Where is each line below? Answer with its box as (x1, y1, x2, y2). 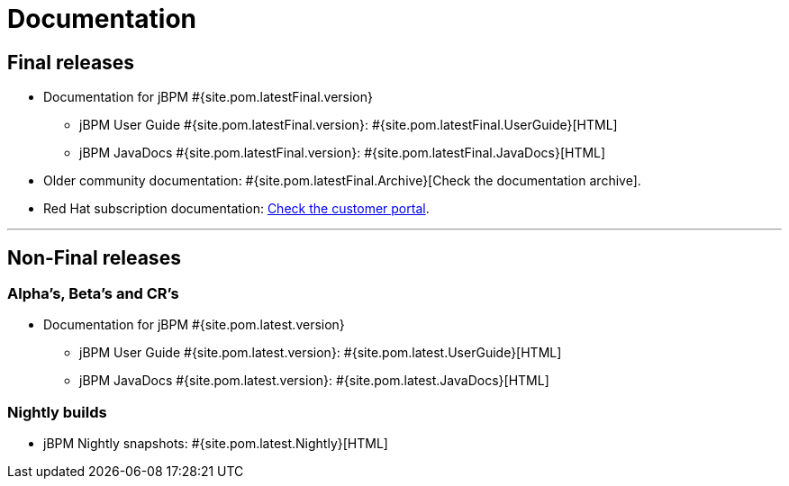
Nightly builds (7, 402, 107, 421)
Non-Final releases (7, 246, 181, 269)
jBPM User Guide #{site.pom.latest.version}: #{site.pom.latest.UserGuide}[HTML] (79, 345, 562, 361)
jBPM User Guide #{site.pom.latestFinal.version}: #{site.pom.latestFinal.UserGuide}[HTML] (79, 117, 618, 133)
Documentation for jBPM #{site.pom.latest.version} (43, 317, 345, 333)
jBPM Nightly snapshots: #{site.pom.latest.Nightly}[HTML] (43, 436, 388, 452)
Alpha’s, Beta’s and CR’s (7, 284, 179, 303)
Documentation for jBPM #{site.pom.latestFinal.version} (43, 89, 374, 105)
